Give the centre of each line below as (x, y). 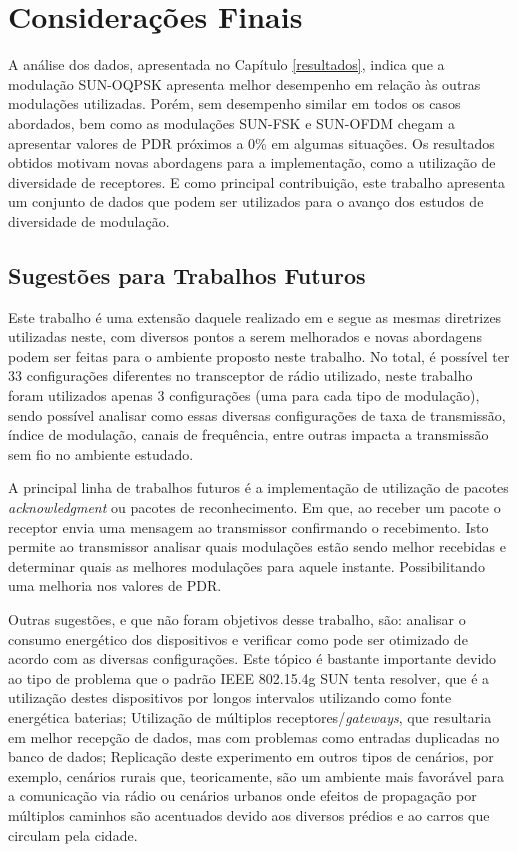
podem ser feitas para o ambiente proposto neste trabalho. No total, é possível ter (259, 355)
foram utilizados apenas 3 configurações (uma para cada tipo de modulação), (244, 395)
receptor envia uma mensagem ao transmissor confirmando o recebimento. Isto (248, 526)
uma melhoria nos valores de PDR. (115, 585)
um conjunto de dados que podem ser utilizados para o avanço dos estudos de (246, 201)
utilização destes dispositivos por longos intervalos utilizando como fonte (230, 697)
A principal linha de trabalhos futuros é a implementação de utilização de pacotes (258, 487)
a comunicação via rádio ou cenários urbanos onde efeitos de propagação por (242, 795)
